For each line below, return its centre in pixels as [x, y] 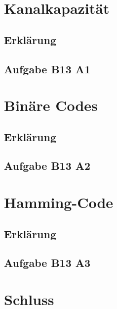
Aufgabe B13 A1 [47, 69]
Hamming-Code [59, 202]
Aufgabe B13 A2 [47, 166]
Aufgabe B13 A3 [47, 263]
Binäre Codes [51, 105]
